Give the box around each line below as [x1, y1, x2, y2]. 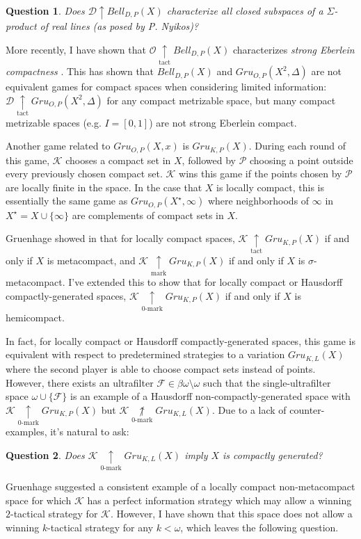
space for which [6, 492, 72, 507]
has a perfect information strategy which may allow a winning [87, 492, 352, 507]
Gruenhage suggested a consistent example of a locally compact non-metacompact [6, 479, 355, 494]
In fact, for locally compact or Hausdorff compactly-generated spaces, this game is [6, 333, 355, 348]
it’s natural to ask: [50, 424, 129, 439]
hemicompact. [6, 310, 65, 325]
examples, [6, 424, 47, 439]
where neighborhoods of [207, 193, 310, 208]
